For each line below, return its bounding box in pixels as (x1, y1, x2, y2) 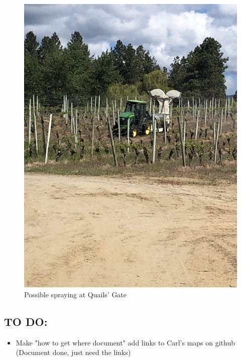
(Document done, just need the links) (16, 347, 131, 357)
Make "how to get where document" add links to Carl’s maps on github (16, 337, 235, 347)
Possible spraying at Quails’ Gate (24, 289, 127, 299)
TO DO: (4, 313, 48, 329)
